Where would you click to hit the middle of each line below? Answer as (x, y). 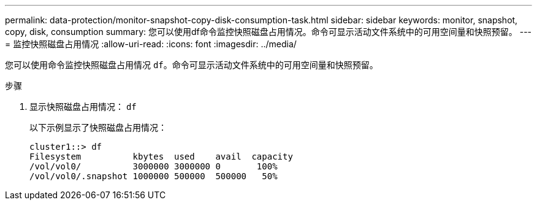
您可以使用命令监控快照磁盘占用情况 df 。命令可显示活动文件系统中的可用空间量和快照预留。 (192, 65)
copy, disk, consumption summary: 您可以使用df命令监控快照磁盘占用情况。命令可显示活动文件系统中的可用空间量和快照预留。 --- (268, 32)
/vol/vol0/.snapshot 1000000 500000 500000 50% (154, 176)
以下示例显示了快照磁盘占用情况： (98, 127)
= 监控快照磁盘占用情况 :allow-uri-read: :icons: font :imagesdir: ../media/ (151, 44)
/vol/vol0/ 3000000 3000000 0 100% (154, 166)
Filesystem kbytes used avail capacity (161, 157)
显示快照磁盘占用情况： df (83, 106)
